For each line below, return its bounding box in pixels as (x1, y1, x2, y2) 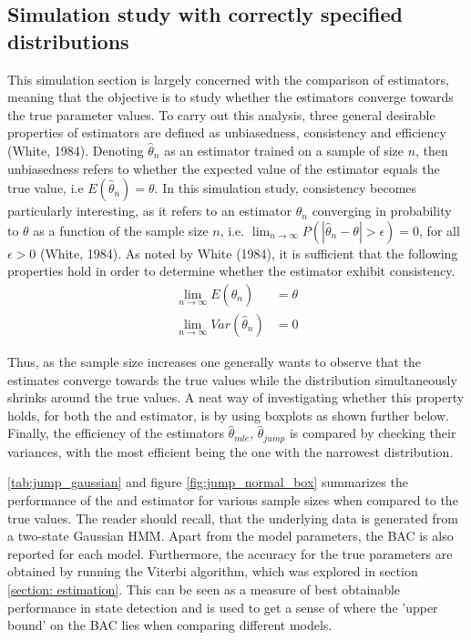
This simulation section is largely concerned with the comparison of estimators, (7, 69, 449, 88)
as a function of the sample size (33, 220, 209, 239)
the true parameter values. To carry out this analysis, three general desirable (7, 105, 435, 124)
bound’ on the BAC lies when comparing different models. (7, 615, 333, 635)
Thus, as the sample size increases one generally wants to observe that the (7, 352, 422, 371)
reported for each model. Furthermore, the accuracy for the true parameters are (7, 543, 453, 563)
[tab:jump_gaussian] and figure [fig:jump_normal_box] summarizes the (7, 472, 408, 492)
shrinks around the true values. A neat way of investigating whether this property (7, 388, 465, 407)
